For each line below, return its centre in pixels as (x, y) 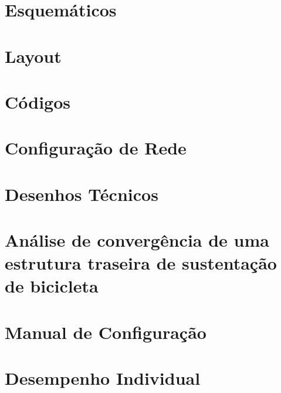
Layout (33, 56)
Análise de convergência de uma (137, 240)
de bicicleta (52, 286)
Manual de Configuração (106, 332)
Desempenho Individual (103, 378)
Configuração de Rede (96, 148)
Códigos (38, 101)
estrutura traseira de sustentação (141, 263)
